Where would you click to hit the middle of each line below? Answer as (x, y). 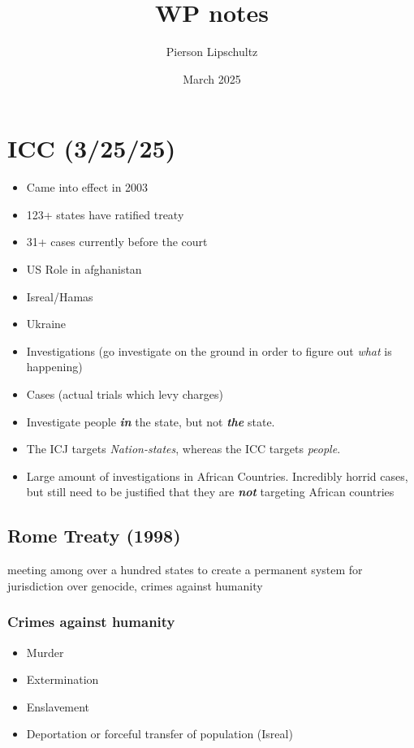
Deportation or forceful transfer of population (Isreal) (160, 734)
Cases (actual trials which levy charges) (125, 394)
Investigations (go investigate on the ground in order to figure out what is (209, 350)
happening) (54, 367)
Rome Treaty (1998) (94, 536)
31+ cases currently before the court (117, 242)
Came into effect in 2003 (87, 187)
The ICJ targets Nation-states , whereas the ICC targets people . (183, 449)
